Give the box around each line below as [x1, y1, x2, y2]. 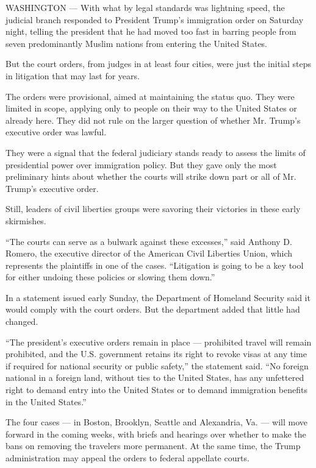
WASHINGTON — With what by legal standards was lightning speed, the [5, 1, 285, 13]
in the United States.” [5, 395, 87, 408]
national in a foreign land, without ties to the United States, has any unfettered [5, 371, 304, 384]
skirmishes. [5, 214, 46, 227]
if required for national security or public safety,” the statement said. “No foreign [5, 359, 309, 372]
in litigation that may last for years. [5, 69, 140, 82]
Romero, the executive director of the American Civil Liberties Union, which [5, 247, 293, 260]
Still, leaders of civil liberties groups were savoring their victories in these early [5, 202, 301, 215]
